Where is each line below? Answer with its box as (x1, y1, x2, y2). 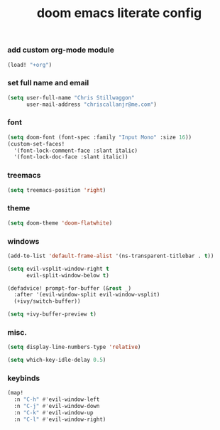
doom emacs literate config (36, 5, 202, 21)
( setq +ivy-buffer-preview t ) (7, 311, 97, 318)
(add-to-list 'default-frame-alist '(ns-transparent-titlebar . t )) (7, 252, 214, 259)
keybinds (7, 373, 40, 383)
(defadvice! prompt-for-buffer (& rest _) (7, 284, 132, 292)
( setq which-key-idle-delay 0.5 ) (7, 357, 106, 364)
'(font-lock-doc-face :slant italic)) (13, 154, 129, 161)
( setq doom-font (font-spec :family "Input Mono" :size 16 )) (7, 134, 192, 141)
